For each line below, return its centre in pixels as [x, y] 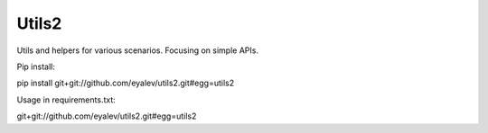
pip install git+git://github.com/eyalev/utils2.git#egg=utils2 [126, 83]
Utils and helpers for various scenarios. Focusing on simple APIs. [138, 50]
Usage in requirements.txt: [66, 100]
